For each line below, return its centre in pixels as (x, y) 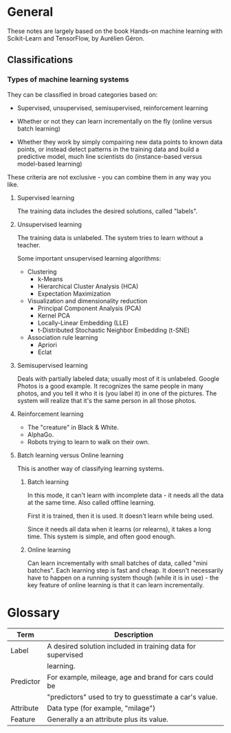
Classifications (40, 60)
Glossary (34, 612)
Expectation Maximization (74, 294)
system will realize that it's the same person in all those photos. (107, 400)
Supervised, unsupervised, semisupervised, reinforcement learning (112, 108)
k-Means (50, 278)
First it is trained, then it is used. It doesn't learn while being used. (121, 516)
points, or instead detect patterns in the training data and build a (108, 149)
